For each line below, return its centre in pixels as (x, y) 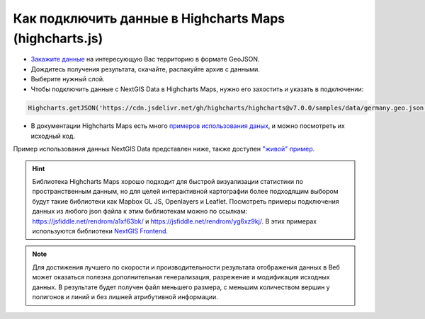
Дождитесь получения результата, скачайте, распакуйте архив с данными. (145, 69)
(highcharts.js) (58, 38)
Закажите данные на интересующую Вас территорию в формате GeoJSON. (145, 59)
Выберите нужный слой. (68, 79)
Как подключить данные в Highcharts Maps (149, 18)
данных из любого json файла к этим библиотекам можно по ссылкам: (140, 211)
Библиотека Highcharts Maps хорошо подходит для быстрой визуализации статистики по (168, 182)
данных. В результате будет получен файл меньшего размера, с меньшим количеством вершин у (181, 287)
